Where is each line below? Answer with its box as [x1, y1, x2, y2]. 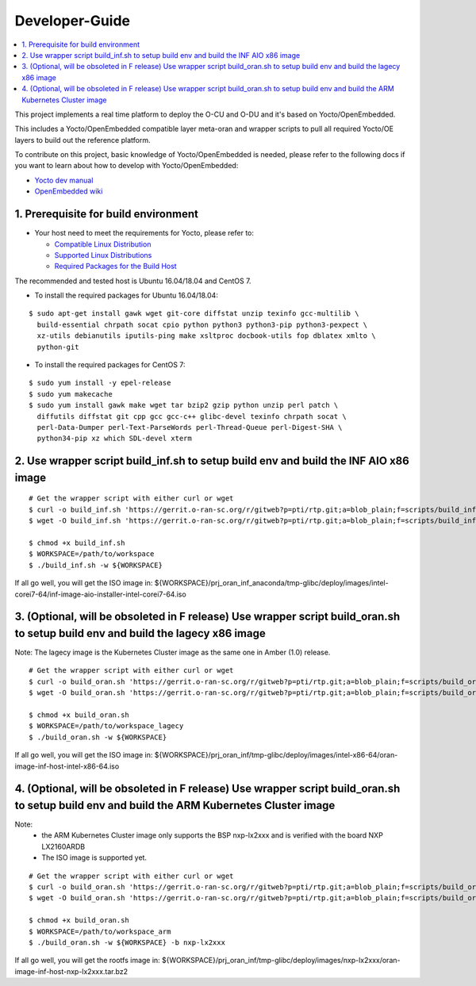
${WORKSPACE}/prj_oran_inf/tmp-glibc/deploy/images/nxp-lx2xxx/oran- [161, 956, 401, 965]
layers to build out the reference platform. [14, 135, 151, 144]
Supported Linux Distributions [54, 250, 152, 259]
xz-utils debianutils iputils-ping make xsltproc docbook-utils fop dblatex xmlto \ [36, 332, 376, 340]
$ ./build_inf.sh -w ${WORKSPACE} [29, 560, 163, 570]
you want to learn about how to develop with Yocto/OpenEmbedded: [14, 161, 239, 171]
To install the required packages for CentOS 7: [34, 360, 186, 370]
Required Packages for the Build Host [54, 262, 178, 271]
